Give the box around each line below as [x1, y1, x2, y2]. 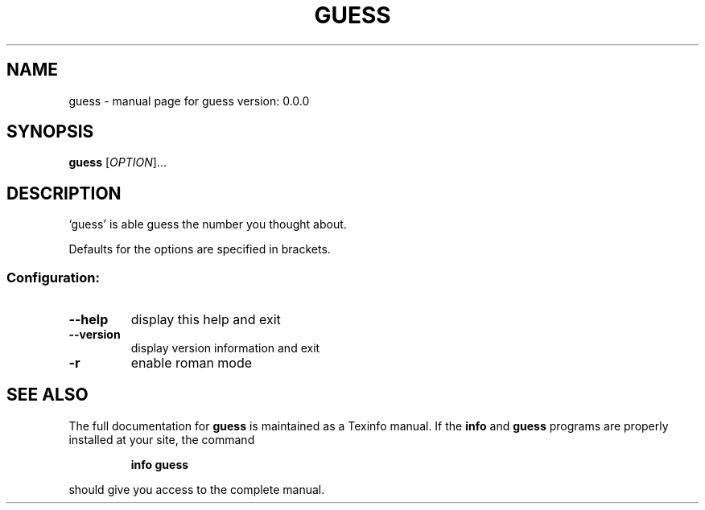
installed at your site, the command [68, 432, 255, 446]
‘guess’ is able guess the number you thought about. [68, 217, 347, 232]
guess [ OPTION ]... [68, 155, 167, 170]
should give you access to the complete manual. [68, 482, 325, 496]
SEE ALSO [6, 385, 89, 405]
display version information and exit [130, 341, 320, 356]
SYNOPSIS [6, 121, 94, 142]
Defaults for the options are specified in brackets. [68, 242, 331, 257]
